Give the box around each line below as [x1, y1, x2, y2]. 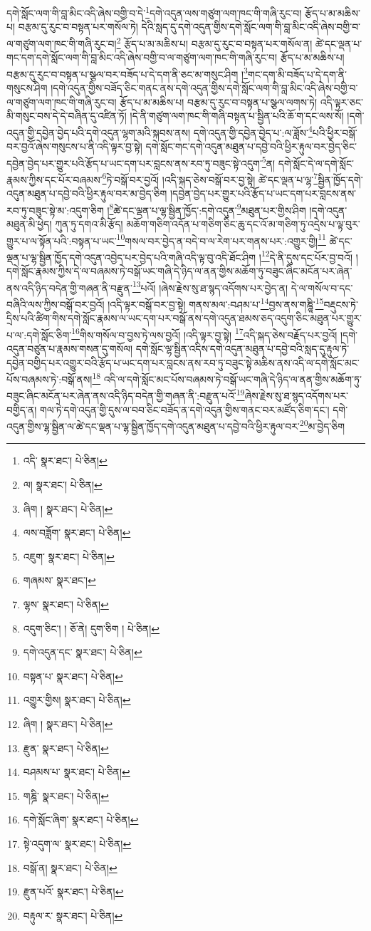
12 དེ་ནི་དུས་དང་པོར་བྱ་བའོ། [261, 247, 353, 264]
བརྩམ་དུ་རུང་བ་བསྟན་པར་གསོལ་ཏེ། [18, 19, 138, 34]
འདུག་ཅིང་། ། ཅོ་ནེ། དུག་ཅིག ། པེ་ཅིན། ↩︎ [23, 620, 160, 635]
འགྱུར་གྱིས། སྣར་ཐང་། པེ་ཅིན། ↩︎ [23, 692, 131, 707]
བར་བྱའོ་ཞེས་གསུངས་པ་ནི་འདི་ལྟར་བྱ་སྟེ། [6, 138, 142, 153]
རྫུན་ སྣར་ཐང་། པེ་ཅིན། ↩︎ [23, 740, 109, 755]
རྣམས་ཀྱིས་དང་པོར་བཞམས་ [6, 172, 103, 187]
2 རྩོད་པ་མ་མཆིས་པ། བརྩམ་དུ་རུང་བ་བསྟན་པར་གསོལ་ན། [116, 33, 313, 51]
